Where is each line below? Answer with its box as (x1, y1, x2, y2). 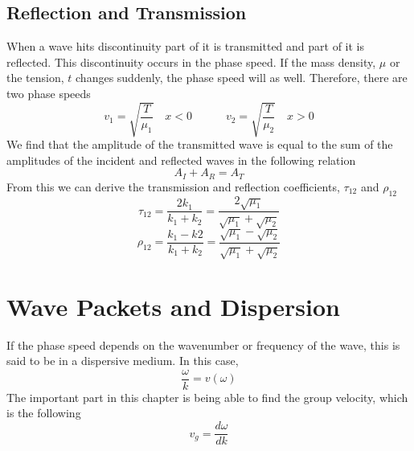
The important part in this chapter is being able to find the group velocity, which (6, 388, 408, 405)
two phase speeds (6, 84, 91, 101)
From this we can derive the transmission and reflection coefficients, (6, 178, 340, 195)
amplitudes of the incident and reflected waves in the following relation (6, 151, 356, 168)
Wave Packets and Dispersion (6, 289, 340, 322)
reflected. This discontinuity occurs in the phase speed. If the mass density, (6, 53, 376, 70)
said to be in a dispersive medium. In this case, (6, 352, 239, 369)
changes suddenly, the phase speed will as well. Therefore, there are (76, 69, 408, 86)
